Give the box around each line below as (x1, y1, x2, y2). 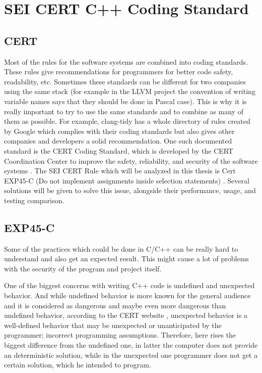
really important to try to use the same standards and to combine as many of (4, 106, 243, 116)
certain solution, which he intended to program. (4, 359, 151, 370)
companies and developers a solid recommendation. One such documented (4, 135, 232, 146)
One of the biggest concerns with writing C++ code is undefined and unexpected (4, 280, 255, 291)
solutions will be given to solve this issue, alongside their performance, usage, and (4, 185, 256, 196)
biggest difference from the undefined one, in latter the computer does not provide (4, 340, 258, 350)
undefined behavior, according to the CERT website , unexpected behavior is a (4, 310, 247, 320)
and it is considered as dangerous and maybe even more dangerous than (4, 300, 226, 310)
